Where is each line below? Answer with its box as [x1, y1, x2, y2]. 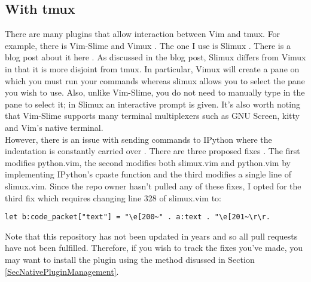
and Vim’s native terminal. [5, 121, 103, 133]
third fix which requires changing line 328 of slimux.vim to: [5, 191, 221, 204]
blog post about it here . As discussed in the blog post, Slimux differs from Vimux [5, 51, 306, 63]
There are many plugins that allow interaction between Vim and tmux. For [5, 27, 280, 40]
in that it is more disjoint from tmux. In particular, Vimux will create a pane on [5, 62, 300, 75]
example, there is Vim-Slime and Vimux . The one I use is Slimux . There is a [5, 39, 291, 51]
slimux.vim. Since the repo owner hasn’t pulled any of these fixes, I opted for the [5, 179, 301, 192]
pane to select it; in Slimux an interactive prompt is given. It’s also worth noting [5, 97, 300, 110]
